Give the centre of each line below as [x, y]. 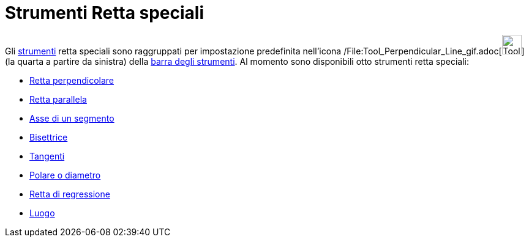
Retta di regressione [70, 194]
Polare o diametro [65, 175]
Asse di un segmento [72, 118]
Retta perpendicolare [72, 80]
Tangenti [47, 156]
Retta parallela [58, 99]
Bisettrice [49, 137]
